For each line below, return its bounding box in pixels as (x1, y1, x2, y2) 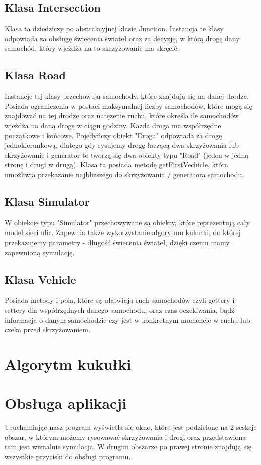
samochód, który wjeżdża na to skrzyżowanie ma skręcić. (5, 43, 179, 53)
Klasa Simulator (5, 193, 90, 209)
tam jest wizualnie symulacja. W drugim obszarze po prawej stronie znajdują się (5, 441, 252, 452)
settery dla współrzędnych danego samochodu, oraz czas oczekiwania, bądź (5, 304, 235, 315)
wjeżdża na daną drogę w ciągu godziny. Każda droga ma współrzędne (5, 120, 221, 130)
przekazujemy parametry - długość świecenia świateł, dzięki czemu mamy (5, 237, 230, 247)
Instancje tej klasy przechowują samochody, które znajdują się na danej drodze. (5, 91, 249, 101)
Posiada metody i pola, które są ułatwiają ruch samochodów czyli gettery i (5, 295, 235, 305)
